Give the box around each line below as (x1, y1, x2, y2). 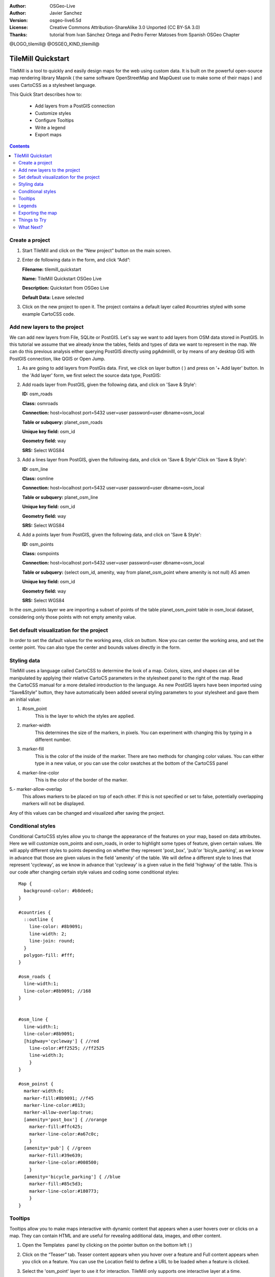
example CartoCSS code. (22, 311, 75, 317)
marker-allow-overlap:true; (23, 1109, 94, 1116)
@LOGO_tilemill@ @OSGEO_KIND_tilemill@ (9, 41, 100, 47)
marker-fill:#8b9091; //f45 (23, 1095, 94, 1101)
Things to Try (18, 217, 47, 223)
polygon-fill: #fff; (23, 952, 75, 958)
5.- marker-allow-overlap (9, 786, 62, 792)
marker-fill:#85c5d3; (29, 1181, 84, 1187)
